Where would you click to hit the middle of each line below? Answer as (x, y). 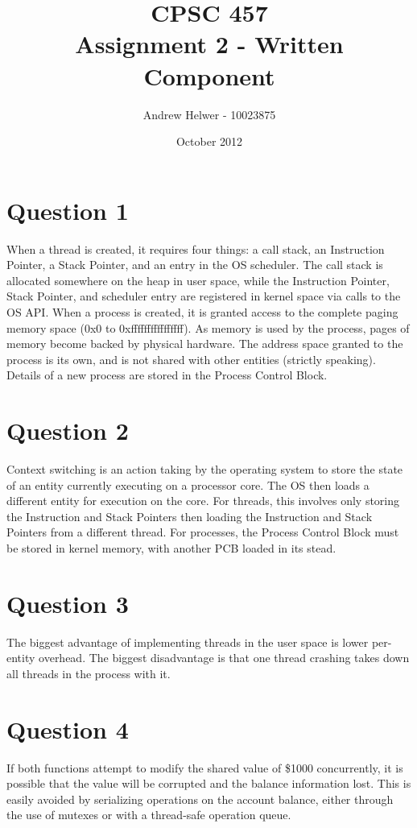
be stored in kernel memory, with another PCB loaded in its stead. (171, 548)
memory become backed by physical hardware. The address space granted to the (205, 344)
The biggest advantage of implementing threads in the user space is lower (188, 642)
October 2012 (209, 141)
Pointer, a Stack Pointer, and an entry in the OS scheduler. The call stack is (195, 265)
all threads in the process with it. (89, 673)
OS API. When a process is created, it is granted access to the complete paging (202, 312)
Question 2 (68, 431)
